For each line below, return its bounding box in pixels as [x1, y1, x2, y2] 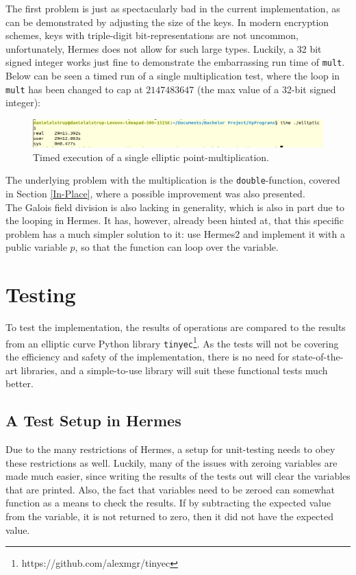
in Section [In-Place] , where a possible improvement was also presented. [5, 186, 305, 201]
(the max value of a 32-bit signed [196, 82, 336, 96]
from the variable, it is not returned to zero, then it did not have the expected [5, 509, 333, 523]
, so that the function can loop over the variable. [75, 240, 279, 254]
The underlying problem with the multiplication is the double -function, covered [5, 173, 340, 187]
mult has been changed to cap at [5, 82, 143, 96]
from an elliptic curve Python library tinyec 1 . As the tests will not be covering [5, 334, 339, 350]
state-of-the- [292, 350, 344, 364]
